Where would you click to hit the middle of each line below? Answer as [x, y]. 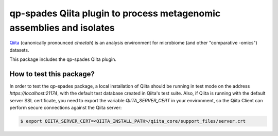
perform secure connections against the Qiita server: [66, 108]
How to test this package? [52, 74]
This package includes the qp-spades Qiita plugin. [63, 59]
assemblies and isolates [62, 28]
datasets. [19, 50]
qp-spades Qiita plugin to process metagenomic [115, 13]
